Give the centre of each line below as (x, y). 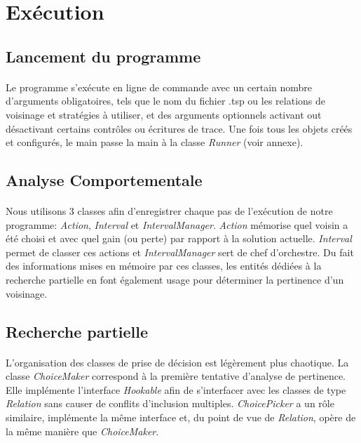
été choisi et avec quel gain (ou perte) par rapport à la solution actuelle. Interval (179, 238)
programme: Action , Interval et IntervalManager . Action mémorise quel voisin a (177, 224)
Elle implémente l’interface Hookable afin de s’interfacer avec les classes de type (176, 389)
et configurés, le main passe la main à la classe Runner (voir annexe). (155, 142)
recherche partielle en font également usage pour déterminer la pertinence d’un (175, 280)
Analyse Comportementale (104, 180)
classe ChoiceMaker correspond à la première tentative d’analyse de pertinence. (176, 376)
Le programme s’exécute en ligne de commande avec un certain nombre (159, 87)
